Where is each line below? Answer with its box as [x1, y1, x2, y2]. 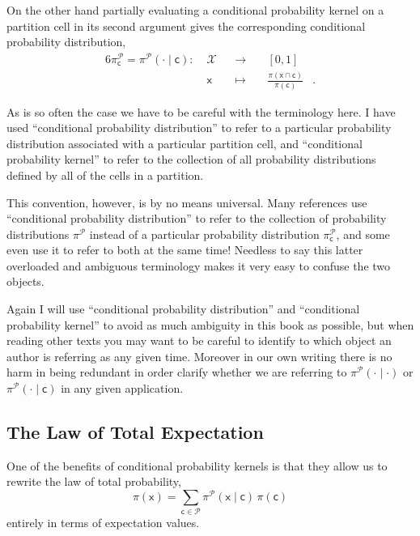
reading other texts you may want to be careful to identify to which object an [6, 332, 392, 349]
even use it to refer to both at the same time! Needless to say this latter [6, 241, 363, 258]
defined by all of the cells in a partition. [6, 166, 204, 183]
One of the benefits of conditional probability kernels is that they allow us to [6, 457, 388, 474]
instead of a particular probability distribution [89, 225, 320, 242]
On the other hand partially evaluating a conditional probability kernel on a [6, 2, 384, 18]
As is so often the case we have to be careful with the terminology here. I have [6, 103, 396, 120]
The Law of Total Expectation [6, 419, 264, 445]
